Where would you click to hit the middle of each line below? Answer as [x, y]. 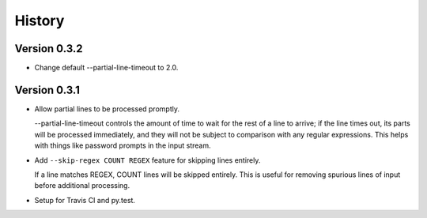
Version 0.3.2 [49, 49]
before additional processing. [82, 186]
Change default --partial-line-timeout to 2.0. [106, 68]
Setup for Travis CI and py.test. [85, 200]
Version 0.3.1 [47, 90]
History [40, 21]
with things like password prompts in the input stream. [123, 145]
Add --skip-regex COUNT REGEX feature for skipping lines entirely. [147, 160]
